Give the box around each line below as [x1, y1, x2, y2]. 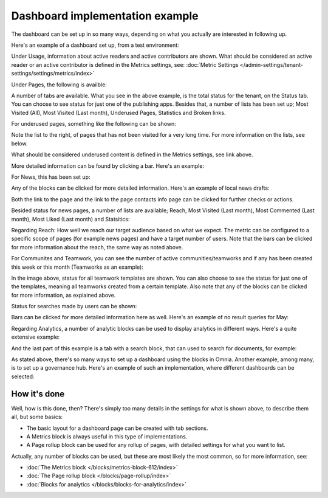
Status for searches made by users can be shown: [11, 303, 137, 310]
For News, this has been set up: [11, 173, 91, 181]
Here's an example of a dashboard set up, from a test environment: [11, 41, 179, 49]
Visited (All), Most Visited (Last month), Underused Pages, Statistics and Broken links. [11, 109, 226, 116]
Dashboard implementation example [11, 9, 199, 22]
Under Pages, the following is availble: [11, 81, 108, 88]
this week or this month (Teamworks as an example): [11, 263, 144, 271]
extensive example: [11, 333, 60, 341]
